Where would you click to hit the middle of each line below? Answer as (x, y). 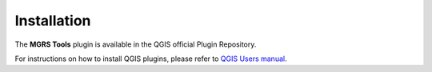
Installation (53, 21)
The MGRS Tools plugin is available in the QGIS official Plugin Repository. (136, 44)
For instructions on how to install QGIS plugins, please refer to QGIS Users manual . (151, 59)
